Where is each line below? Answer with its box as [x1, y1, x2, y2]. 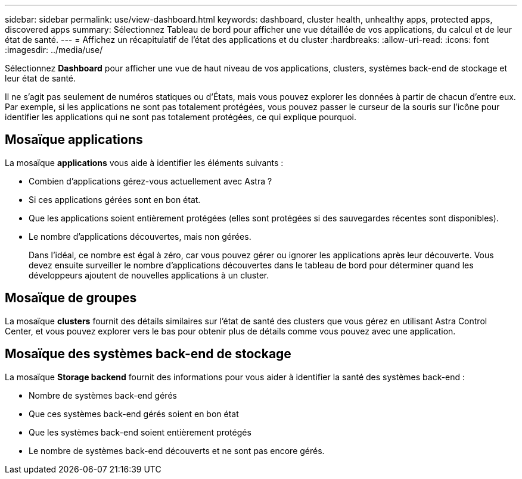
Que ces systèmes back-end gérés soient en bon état [29, 408, 239, 419]
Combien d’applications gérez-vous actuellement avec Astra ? [29, 176, 272, 186]
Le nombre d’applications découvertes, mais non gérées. [29, 231, 251, 242]
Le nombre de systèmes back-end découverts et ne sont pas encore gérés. [29, 445, 325, 456]
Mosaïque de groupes [5, 290, 137, 306]
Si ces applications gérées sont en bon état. [29, 194, 201, 205]
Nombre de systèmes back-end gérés [29, 390, 177, 400]
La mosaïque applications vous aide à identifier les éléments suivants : [5, 157, 284, 168]
